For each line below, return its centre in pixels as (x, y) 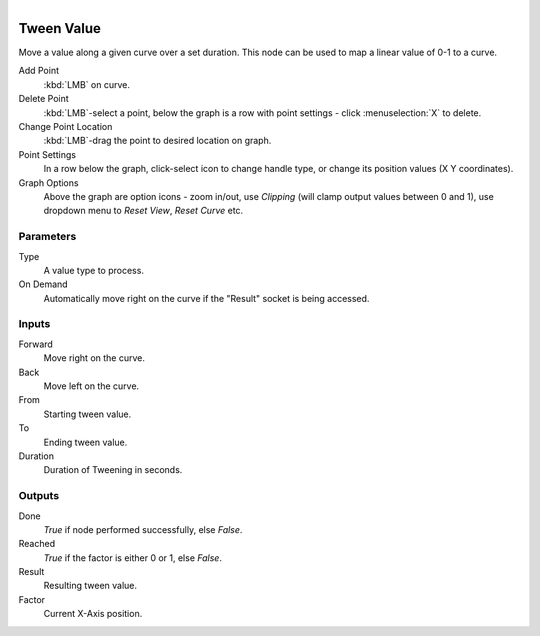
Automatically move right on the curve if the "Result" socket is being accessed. (206, 298)
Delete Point (43, 99)
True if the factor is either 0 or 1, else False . (132, 557)
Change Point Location (65, 127)
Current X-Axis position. (93, 614)
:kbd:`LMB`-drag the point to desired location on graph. (157, 141)
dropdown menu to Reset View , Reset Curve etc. (143, 211)
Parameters (47, 237)
